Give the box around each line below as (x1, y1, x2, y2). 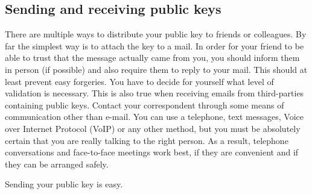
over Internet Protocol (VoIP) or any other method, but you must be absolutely (5, 122, 301, 134)
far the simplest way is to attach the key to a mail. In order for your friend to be (5, 39, 304, 52)
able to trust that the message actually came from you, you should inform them (5, 51, 300, 64)
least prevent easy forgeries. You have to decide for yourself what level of (5, 75, 274, 87)
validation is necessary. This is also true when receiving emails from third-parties (5, 87, 304, 99)
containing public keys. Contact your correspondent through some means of (5, 98, 284, 111)
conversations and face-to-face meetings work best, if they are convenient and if (5, 146, 299, 158)
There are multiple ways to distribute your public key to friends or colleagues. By (5, 28, 307, 40)
